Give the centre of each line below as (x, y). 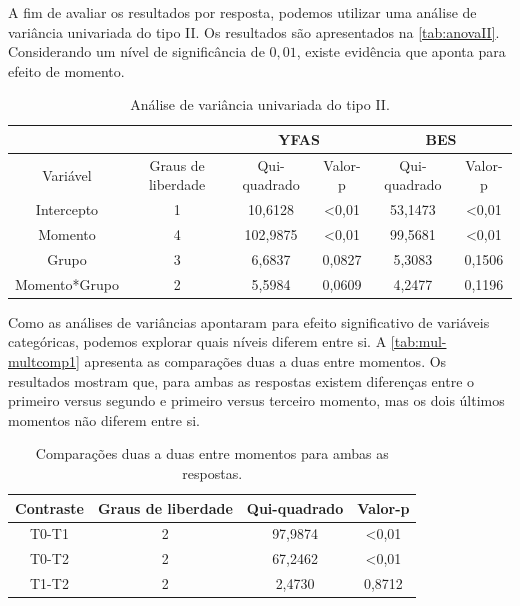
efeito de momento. (66, 70)
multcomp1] (44, 361)
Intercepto (67, 209)
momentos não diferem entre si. (104, 419)
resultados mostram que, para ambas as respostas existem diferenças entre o (241, 380)
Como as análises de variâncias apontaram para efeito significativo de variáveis (249, 321)
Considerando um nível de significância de (136, 51)
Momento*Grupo (67, 283)
